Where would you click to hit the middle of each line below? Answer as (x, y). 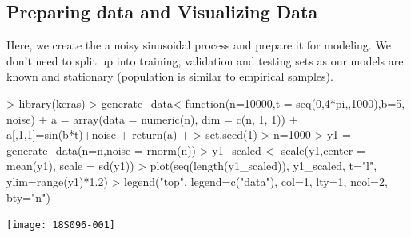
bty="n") (28, 197)
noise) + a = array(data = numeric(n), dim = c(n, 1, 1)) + (152, 118)
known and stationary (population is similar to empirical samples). (170, 76)
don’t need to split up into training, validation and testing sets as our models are (205, 60)
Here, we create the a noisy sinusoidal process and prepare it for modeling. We (199, 45)
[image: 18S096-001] (61, 225)
